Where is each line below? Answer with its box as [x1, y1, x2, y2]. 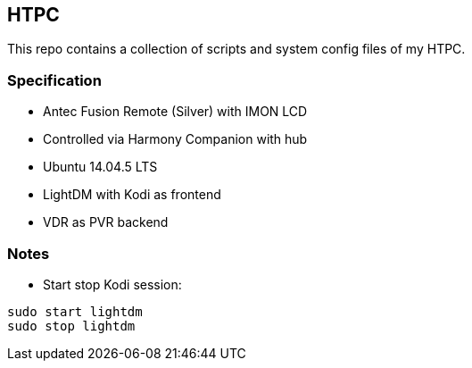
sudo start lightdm [7, 304, 143, 319]
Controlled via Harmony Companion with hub [43, 131, 308, 147]
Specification [7, 71, 102, 89]
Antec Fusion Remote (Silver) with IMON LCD [43, 104, 308, 120]
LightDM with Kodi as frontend [43, 187, 221, 203]
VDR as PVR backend [43, 214, 169, 230]
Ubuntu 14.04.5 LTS [43, 159, 158, 175]
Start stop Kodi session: [43, 276, 182, 292]
